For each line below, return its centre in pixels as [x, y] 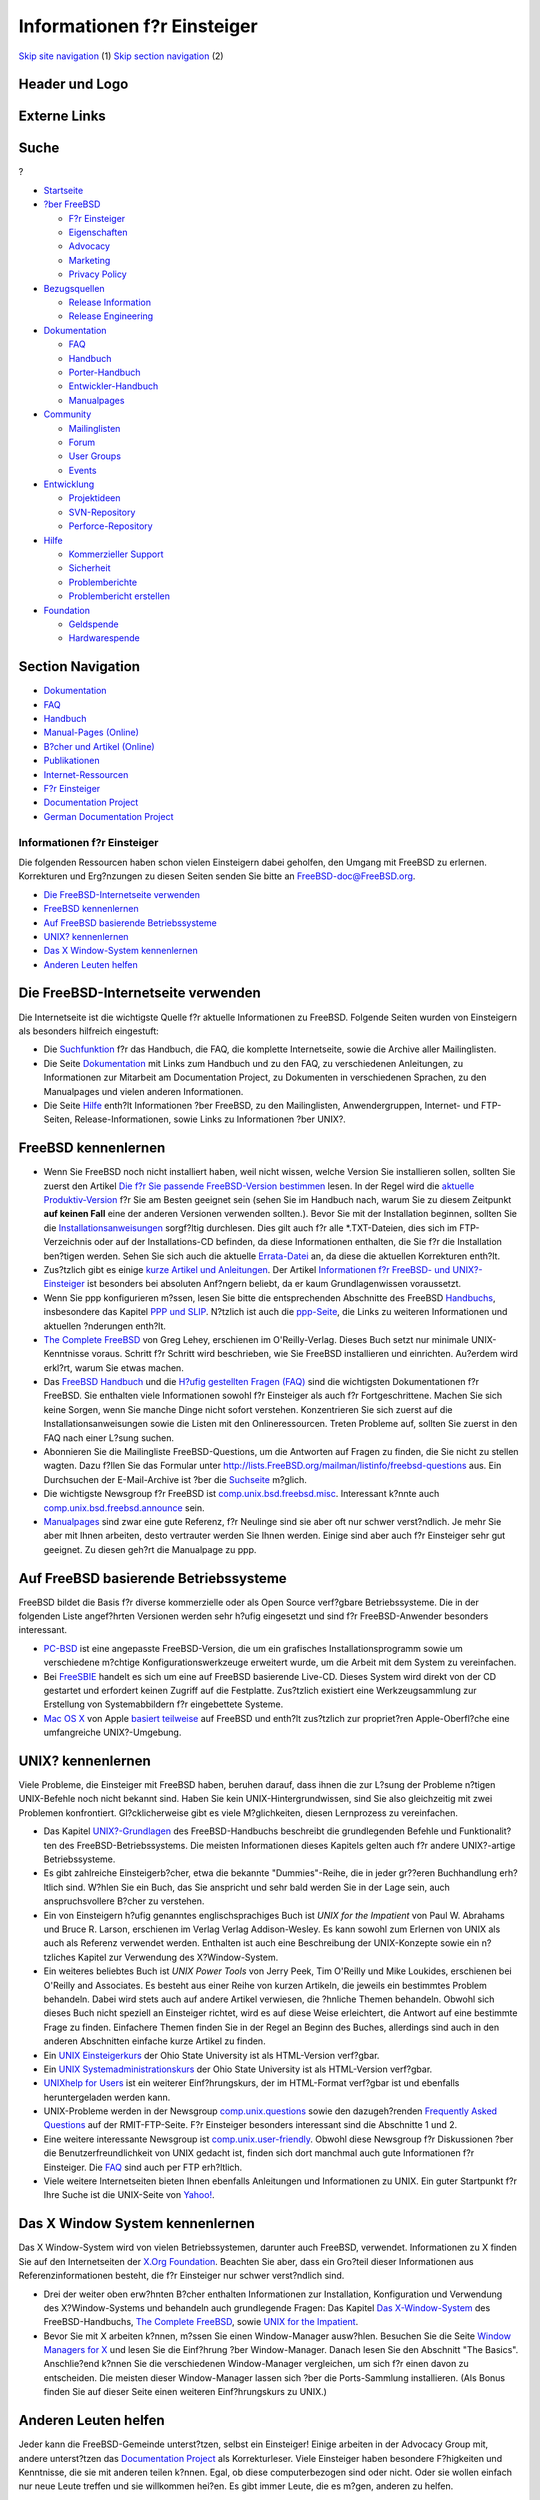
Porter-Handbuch [104, 372]
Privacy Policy [97, 274]
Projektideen [94, 498]
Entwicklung [69, 484]
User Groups [95, 456]
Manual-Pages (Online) [91, 732]
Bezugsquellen [74, 288]
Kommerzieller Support [116, 554]
